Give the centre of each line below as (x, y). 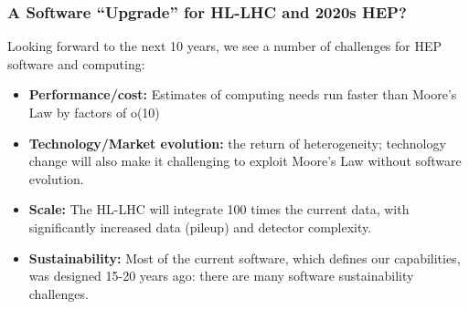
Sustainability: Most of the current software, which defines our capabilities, (245, 257)
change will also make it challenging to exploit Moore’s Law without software (245, 161)
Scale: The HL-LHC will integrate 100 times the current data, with (219, 209)
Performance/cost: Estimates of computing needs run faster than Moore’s (243, 94)
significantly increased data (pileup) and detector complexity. (200, 227)
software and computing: (76, 63)
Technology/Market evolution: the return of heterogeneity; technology (237, 143)
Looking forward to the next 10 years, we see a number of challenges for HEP (225, 46)
